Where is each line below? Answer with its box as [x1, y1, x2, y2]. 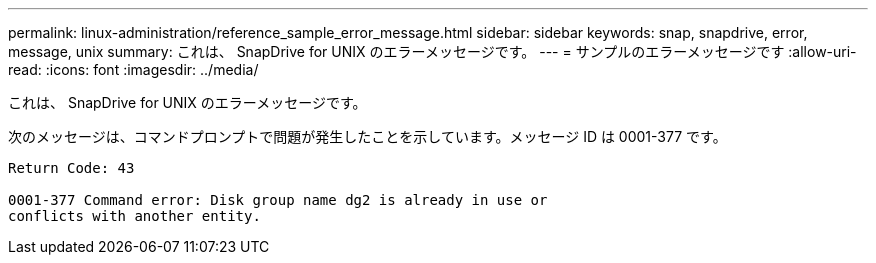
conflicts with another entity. [8, 208, 261, 224]
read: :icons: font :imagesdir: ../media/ [8, 61, 259, 78]
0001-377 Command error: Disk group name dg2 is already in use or [8, 192, 548, 208]
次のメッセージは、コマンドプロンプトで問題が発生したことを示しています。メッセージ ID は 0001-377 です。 [8, 128, 727, 145]
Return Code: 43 [8, 160, 135, 176]
